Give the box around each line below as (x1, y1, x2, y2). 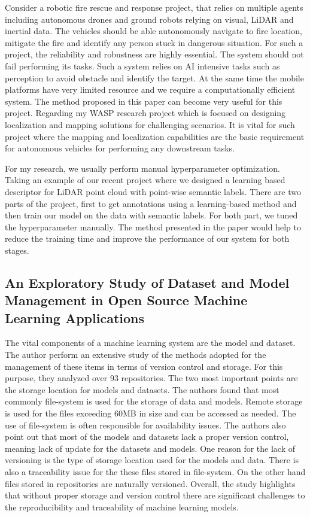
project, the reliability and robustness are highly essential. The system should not (5, 48, 304, 60)
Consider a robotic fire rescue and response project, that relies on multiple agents (5, 1, 303, 13)
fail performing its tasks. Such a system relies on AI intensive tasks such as (5, 59, 280, 72)
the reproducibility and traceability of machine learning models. (5, 500, 239, 513)
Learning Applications (5, 308, 145, 327)
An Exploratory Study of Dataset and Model (5, 273, 290, 291)
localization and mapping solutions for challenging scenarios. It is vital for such (5, 118, 295, 130)
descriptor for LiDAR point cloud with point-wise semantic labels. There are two (5, 185, 301, 197)
